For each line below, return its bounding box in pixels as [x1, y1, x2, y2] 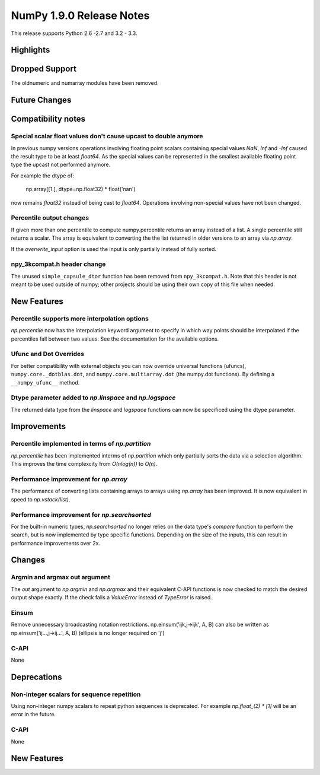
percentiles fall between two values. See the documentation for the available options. [11, 335, 219, 342]
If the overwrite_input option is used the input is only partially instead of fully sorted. [11, 245, 216, 252]
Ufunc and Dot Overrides [11, 350, 84, 358]
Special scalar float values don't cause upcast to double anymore [11, 132, 204, 141]
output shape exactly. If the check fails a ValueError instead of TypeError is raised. [11, 594, 213, 601]
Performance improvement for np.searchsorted [11, 510, 151, 519]
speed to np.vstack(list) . [11, 496, 71, 503]
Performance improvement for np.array [11, 475, 127, 483]
